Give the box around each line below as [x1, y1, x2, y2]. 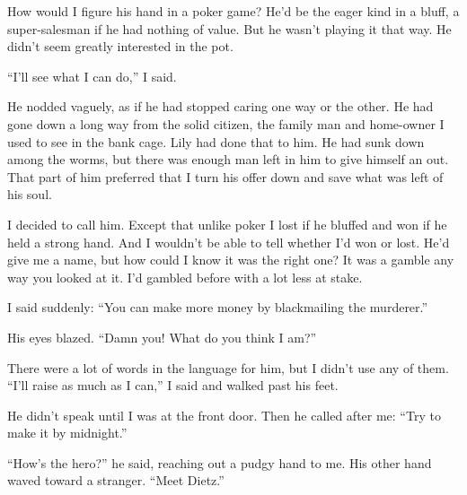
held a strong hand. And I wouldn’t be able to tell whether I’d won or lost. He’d [7, 232, 450, 251]
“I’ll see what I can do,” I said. [7, 66, 177, 85]
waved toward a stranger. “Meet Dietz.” [7, 471, 225, 490]
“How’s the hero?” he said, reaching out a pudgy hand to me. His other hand [7, 453, 432, 472]
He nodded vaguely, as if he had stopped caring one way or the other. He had [7, 97, 434, 116]
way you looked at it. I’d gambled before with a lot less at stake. [7, 267, 363, 286]
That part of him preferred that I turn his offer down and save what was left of [7, 167, 444, 186]
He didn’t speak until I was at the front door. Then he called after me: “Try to [7, 405, 441, 424]
